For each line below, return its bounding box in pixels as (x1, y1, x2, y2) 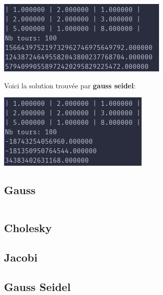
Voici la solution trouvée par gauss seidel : (4, 80, 136, 90)
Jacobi (4, 250, 38, 265)
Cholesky (4, 220, 52, 236)
